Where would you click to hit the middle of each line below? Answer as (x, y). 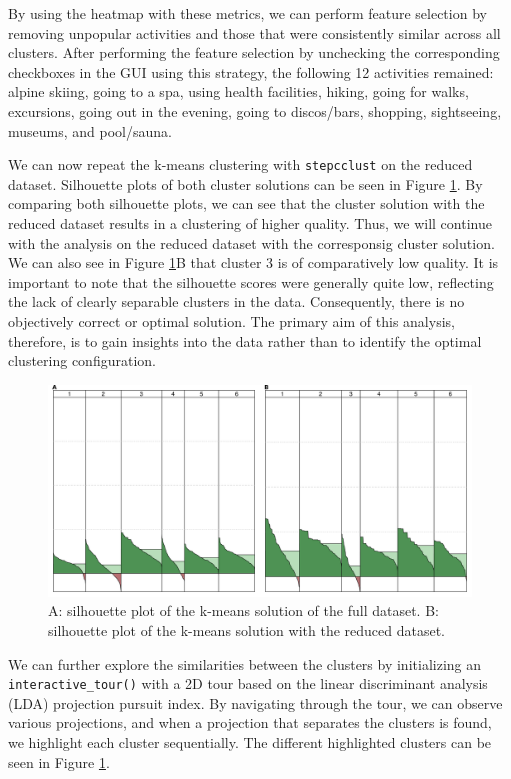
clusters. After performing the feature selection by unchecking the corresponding (254, 52)
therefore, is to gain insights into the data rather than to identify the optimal (245, 340)
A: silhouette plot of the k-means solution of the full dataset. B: (243, 610)
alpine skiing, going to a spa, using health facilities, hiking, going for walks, (238, 91)
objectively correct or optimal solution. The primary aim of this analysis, (231, 320)
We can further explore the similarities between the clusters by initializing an (245, 663)
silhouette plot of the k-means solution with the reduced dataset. (247, 629)
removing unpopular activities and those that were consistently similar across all (254, 32)
